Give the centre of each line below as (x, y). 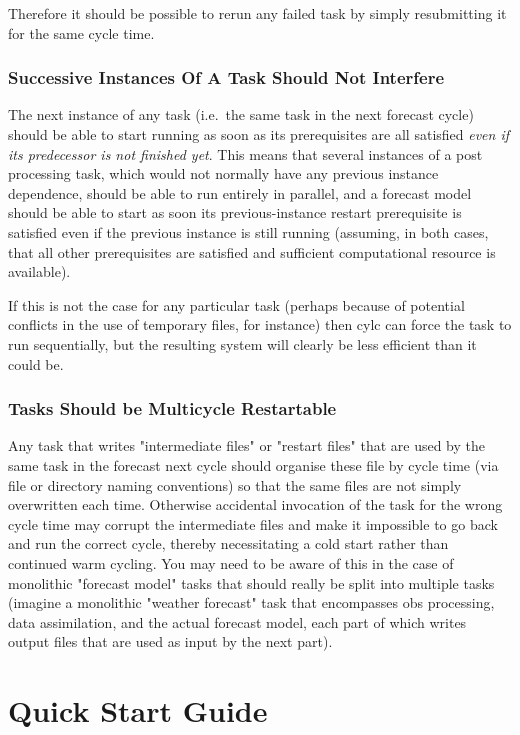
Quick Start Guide (138, 710)
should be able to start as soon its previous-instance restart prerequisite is (235, 212)
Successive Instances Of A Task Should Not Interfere (226, 77)
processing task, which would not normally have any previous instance (223, 173)
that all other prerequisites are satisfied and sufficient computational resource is (252, 251)
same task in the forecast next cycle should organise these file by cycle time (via (253, 464)
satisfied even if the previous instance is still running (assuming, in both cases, (248, 231)
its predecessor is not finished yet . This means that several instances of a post (245, 153)
